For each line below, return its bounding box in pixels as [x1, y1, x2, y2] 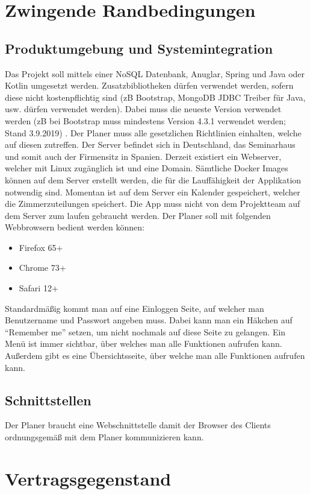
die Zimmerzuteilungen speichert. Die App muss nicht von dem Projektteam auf [5, 197, 300, 210]
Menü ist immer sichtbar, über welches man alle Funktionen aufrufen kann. [5, 337, 282, 350]
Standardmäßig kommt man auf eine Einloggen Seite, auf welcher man [5, 302, 264, 314]
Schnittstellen [5, 390, 91, 409]
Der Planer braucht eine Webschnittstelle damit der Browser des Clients [5, 419, 271, 431]
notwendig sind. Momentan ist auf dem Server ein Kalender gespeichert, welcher [5, 185, 300, 198]
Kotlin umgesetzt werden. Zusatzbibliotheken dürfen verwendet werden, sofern [5, 79, 294, 92]
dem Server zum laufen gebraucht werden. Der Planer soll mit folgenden [5, 209, 271, 221]
